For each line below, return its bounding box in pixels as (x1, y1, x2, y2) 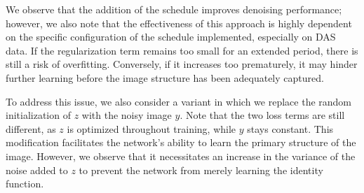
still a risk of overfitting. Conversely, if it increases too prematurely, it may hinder (6, 57, 358, 71)
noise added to (6, 162, 68, 177)
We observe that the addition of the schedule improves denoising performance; (6, 2, 342, 16)
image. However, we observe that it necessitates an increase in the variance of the (6, 148, 356, 163)
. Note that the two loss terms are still (180, 108, 345, 122)
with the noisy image (81, 108, 172, 122)
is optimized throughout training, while (67, 121, 236, 136)
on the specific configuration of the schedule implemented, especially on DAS (6, 29, 336, 44)
